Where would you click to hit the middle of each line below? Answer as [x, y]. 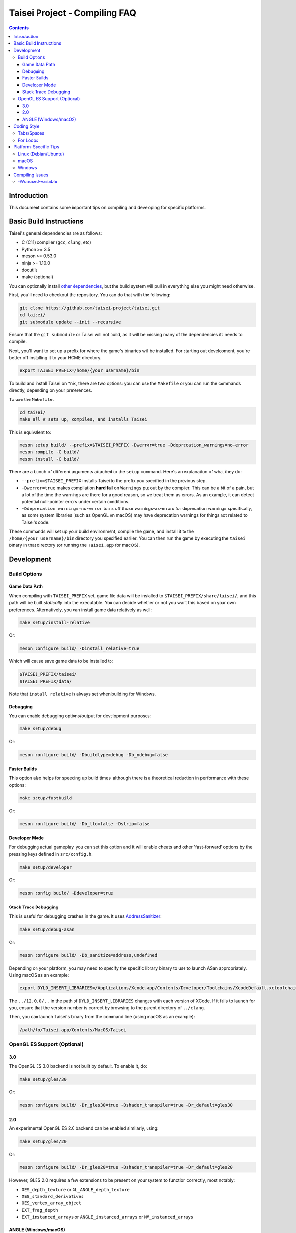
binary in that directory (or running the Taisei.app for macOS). [74, 545]
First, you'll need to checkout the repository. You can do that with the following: [90, 295]
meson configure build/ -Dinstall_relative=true [79, 648]
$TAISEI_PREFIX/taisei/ [48, 674]
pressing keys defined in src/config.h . [51, 854]
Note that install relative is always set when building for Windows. [83, 694]
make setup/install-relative [55, 622]
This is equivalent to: [30, 432]
